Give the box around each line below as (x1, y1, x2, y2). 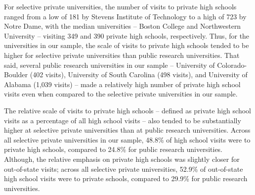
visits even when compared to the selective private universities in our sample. (4, 89, 238, 99)
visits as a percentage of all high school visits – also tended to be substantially (4, 115, 241, 125)
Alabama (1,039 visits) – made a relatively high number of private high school (4, 79, 241, 89)
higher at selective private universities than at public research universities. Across (4, 125, 251, 135)
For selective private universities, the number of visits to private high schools (4, 1, 237, 11)
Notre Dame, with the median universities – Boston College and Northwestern (4, 21, 241, 31)
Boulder (4, 69, 28, 80)
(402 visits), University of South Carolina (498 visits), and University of (30, 69, 248, 80)
